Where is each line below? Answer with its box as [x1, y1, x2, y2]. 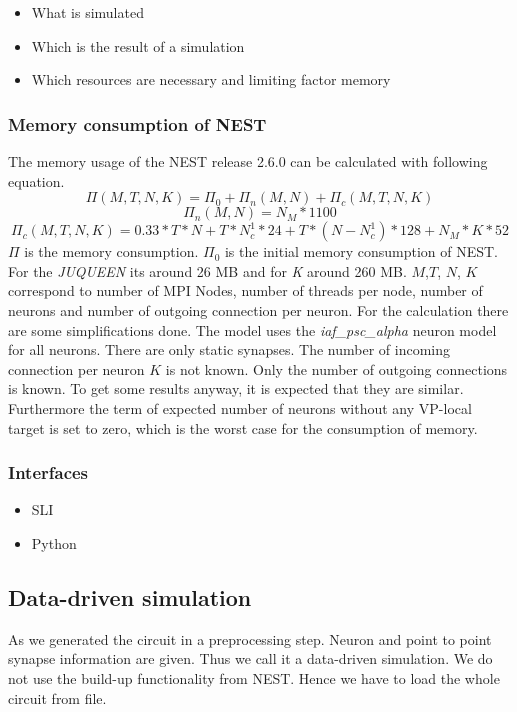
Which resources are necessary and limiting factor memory [31, 69, 391, 90]
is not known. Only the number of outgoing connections [165, 358, 508, 379]
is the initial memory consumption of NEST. [224, 241, 498, 262]
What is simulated [31, 2, 144, 22]
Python [31, 532, 77, 553]
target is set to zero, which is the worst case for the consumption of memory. [8, 417, 478, 438]
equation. [8, 170, 65, 191]
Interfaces [8, 460, 89, 485]
